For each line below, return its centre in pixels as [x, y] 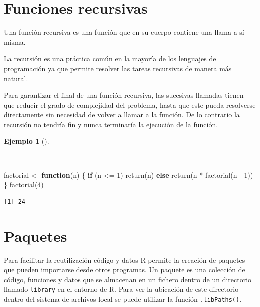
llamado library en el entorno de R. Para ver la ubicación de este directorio [121, 289]
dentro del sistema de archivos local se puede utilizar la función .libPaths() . [123, 299]
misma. [15, 42]
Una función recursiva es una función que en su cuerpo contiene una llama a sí [124, 32]
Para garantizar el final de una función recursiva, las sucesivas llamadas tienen [124, 95]
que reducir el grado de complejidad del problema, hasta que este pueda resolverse [130, 105]
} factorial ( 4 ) [24, 184]
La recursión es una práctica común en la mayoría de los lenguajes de [110, 59]
